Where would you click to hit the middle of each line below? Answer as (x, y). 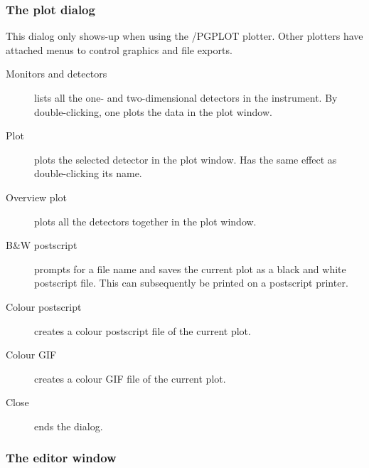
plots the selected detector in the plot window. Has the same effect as (186, 159)
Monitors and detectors (57, 74)
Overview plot (36, 197)
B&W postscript (42, 245)
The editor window (61, 458)
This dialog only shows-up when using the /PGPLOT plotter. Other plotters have (184, 36)
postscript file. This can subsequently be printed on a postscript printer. (191, 283)
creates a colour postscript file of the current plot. (143, 330)
